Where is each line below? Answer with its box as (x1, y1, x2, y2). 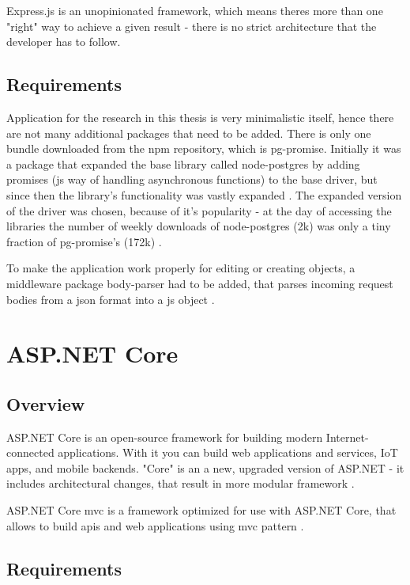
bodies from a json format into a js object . (6, 291, 215, 307)
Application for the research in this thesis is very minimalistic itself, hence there (6, 108, 394, 125)
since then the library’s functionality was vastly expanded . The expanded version (6, 186, 402, 203)
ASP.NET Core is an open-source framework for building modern (6, 428, 323, 445)
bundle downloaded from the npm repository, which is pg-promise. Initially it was (6, 140, 401, 157)
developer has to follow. (6, 33, 121, 50)
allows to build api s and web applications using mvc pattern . (6, 517, 304, 534)
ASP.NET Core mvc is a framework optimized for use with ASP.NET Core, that (6, 502, 397, 519)
